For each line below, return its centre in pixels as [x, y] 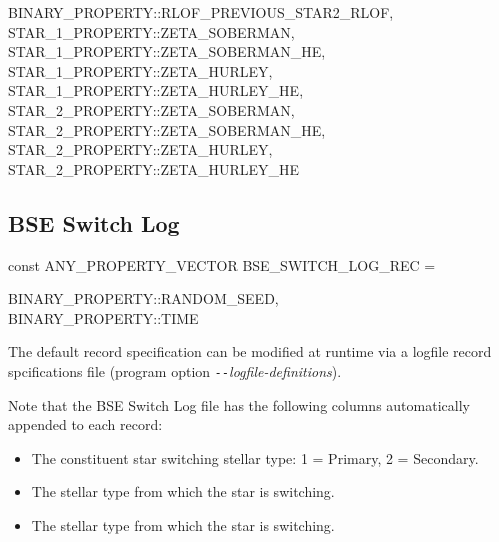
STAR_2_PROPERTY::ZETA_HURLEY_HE [154, 168]
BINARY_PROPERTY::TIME [103, 317]
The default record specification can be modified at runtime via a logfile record [250, 351]
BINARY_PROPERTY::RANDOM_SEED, [143, 298]
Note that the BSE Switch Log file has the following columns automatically [239, 404]
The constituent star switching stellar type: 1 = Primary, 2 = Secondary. [255, 457]
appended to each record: [85, 424]
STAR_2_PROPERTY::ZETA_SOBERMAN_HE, [167, 129]
